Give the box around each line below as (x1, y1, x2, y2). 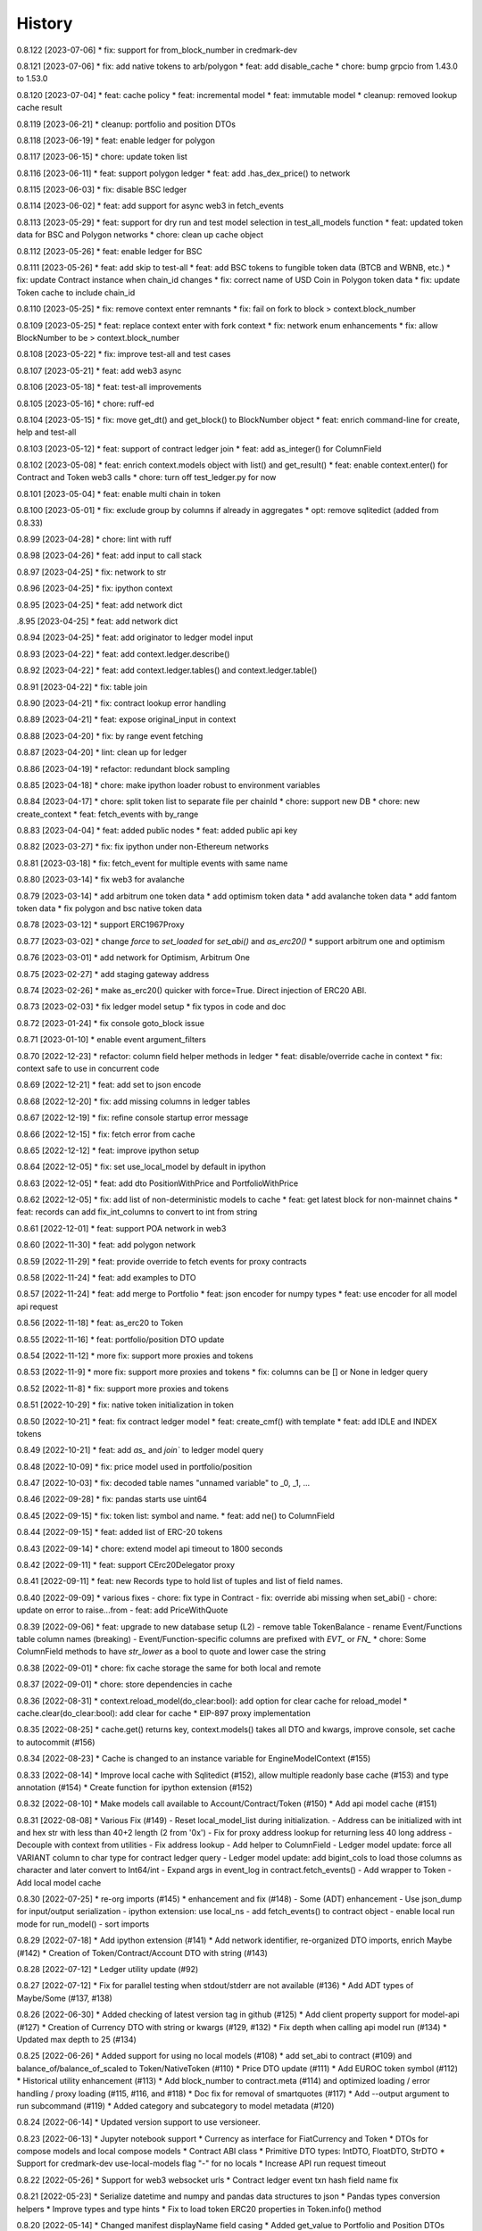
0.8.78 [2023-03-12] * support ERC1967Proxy (16, 919, 185, 930)
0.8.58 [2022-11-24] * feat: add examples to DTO (16, 1273, 196, 1283)
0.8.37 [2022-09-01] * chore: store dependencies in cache (16, 1679, 233, 1690)
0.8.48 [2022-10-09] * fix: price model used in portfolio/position (16, 1461, 253, 1472)
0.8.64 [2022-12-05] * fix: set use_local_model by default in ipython (16, 1161, 267, 1173)
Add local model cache (16, 1877, 102, 1887)
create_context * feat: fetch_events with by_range (16, 809, 199, 819)
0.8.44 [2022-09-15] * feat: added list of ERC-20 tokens (16, 1527, 223, 1538)
